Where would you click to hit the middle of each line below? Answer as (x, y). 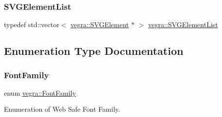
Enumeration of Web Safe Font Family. (62, 109)
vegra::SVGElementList (183, 25)
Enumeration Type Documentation (94, 51)
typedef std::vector (32, 25)
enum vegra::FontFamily (40, 92)
